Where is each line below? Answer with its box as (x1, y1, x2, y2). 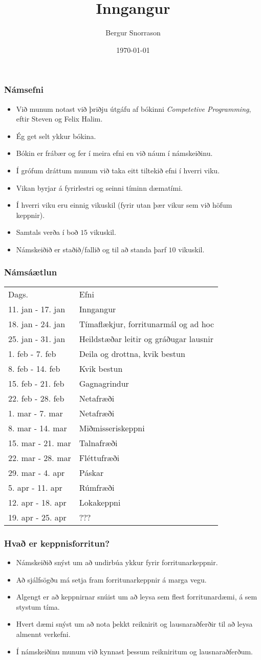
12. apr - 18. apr (8, 496, 67, 508)
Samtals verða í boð (16, 227, 78, 237)
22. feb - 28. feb (8, 392, 64, 404)
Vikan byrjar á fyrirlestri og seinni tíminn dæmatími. (16, 182, 183, 193)
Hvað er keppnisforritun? (4, 536, 110, 549)
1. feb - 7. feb (8, 347, 56, 359)
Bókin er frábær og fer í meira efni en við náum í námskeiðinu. (16, 148, 213, 158)
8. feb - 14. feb (8, 362, 60, 374)
